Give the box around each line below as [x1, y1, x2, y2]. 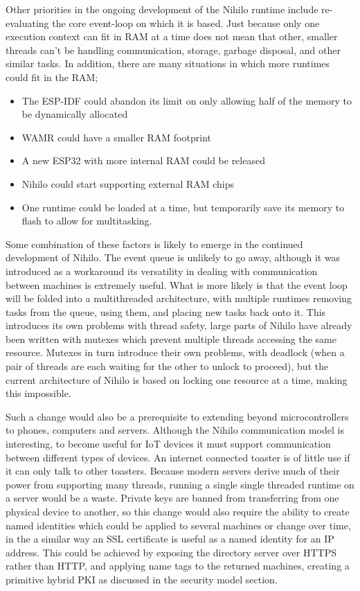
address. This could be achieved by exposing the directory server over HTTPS [6, 545, 336, 559]
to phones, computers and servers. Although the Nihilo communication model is [6, 423, 344, 437]
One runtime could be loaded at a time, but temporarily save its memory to [21, 200, 345, 214]
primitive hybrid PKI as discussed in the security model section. [6, 572, 278, 586]
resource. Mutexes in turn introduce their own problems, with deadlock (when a [6, 345, 345, 360]
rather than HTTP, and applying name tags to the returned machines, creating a [6, 558, 350, 573]
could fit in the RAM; [6, 69, 98, 84]
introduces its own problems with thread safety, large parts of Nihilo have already [6, 318, 352, 333]
